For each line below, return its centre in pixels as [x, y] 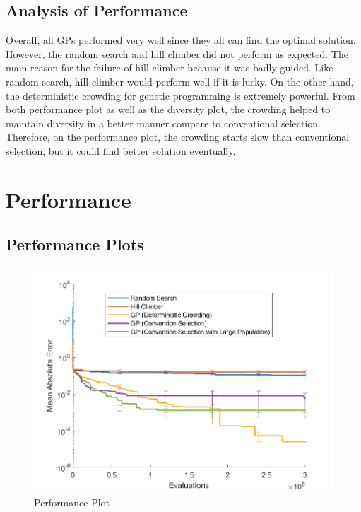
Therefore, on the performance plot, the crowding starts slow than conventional [178, 137]
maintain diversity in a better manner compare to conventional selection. [163, 123]
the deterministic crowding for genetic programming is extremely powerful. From [180, 95]
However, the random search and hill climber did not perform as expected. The [177, 53]
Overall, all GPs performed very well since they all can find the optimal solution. [181, 40]
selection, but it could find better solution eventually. [121, 150]
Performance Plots [75, 244]
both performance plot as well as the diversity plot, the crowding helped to [168, 109]
